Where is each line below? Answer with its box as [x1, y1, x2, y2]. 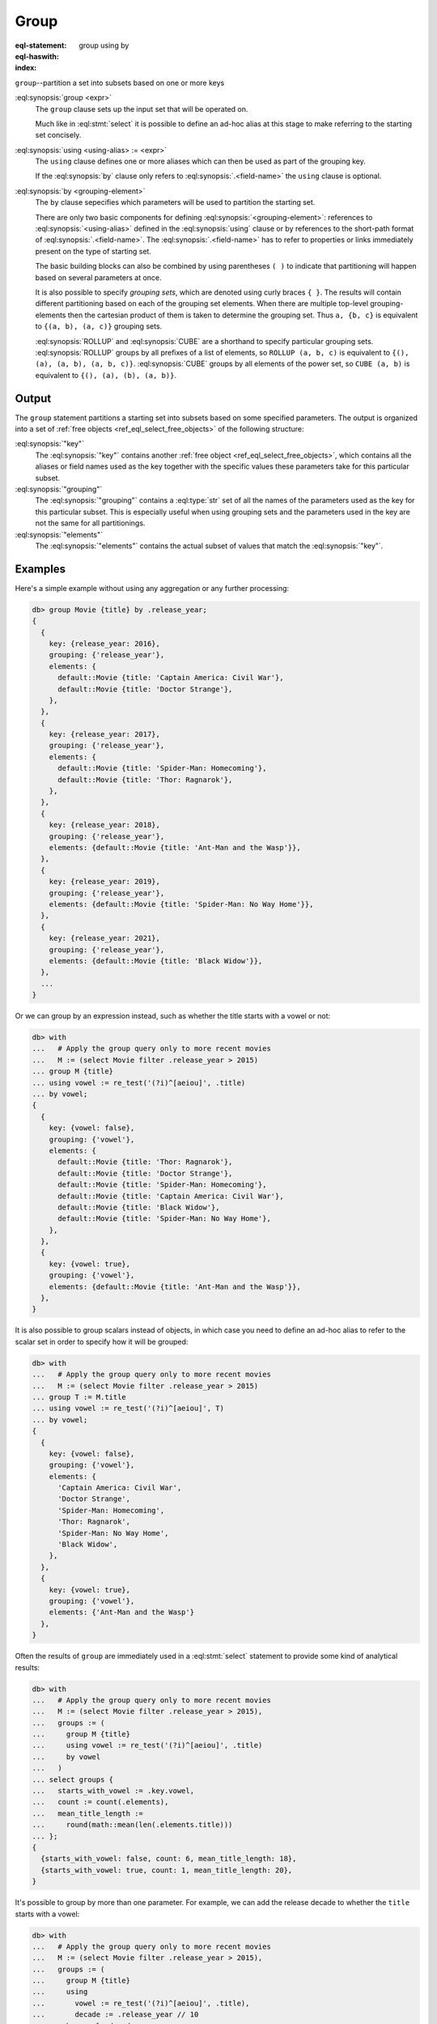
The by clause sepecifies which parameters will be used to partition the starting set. [35, 198, 316, 207]
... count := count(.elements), [32, 1797, 169, 1807]
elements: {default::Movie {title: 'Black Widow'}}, [49, 956, 263, 965]
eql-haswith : [15, 51, 60, 61]
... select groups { [32, 1775, 113, 1784]
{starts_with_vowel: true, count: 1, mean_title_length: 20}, [40, 1865, 293, 1874]
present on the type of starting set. [35, 246, 151, 256]
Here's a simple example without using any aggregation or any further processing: [15, 583, 290, 593]
